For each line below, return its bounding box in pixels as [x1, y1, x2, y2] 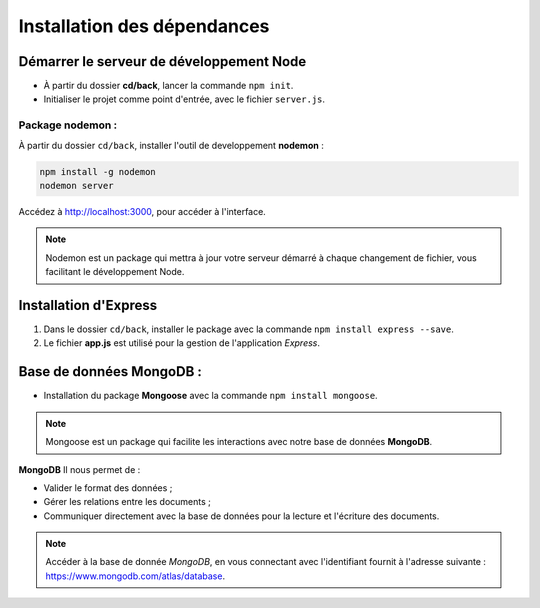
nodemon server [39, 180, 114, 191]
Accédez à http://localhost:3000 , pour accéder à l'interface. [18, 205, 267, 217]
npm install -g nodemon [39, 166, 157, 177]
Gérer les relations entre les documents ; [43, 496, 212, 508]
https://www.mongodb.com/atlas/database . [45, 570, 225, 582]
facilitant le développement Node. [45, 266, 185, 278]
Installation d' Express [18, 296, 158, 314]
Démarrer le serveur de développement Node [18, 53, 307, 70]
